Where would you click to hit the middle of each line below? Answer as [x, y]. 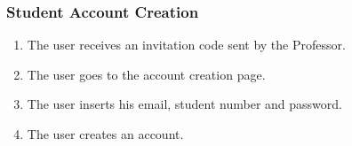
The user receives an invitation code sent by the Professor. [186, 45]
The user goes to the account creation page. [146, 74]
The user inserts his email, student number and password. [184, 104]
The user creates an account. [105, 134]
